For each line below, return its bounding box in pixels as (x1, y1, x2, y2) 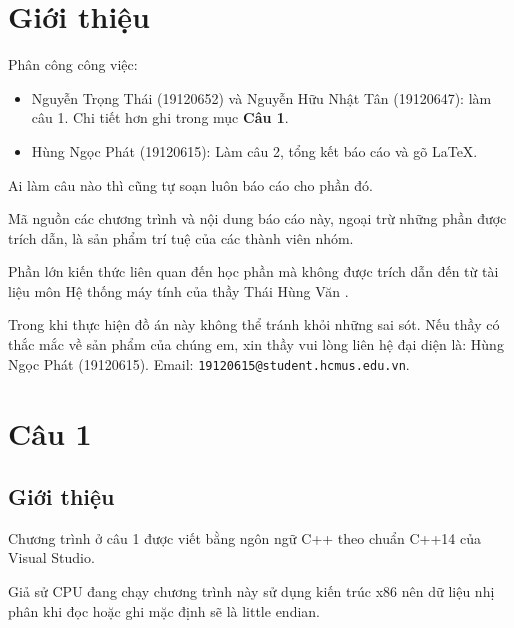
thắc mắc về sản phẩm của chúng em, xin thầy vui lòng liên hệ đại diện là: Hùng (8, 334, 504, 355)
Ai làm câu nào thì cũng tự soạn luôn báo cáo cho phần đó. (8, 174, 373, 195)
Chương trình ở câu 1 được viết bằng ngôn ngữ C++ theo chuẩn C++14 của (8, 527, 481, 548)
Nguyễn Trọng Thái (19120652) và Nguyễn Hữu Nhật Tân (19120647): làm (31, 87, 492, 108)
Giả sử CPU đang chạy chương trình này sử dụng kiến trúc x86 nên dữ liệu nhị (8, 581, 495, 602)
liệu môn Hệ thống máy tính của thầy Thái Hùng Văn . (8, 280, 349, 301)
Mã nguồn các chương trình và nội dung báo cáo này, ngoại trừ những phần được (8, 208, 507, 229)
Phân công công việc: (8, 54, 138, 75)
